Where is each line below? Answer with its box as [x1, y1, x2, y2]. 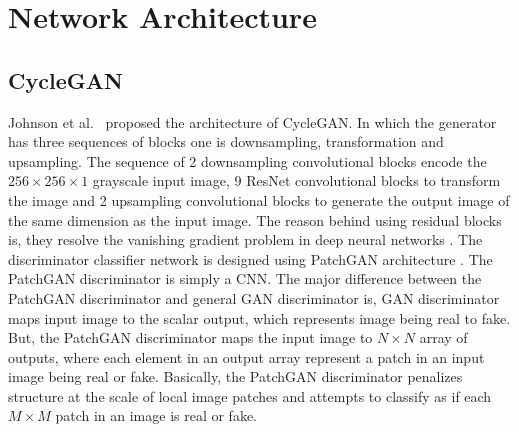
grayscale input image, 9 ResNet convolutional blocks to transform [92, 170, 501, 191]
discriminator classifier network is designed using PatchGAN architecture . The [8, 248, 493, 269]
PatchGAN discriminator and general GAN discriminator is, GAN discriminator [8, 287, 500, 308]
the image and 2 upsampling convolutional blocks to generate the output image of [8, 189, 510, 210]
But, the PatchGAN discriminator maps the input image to [8, 327, 373, 348]
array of [419, 327, 468, 348]
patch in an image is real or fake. [55, 405, 257, 426]
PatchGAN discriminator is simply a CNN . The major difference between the [8, 268, 482, 289]
